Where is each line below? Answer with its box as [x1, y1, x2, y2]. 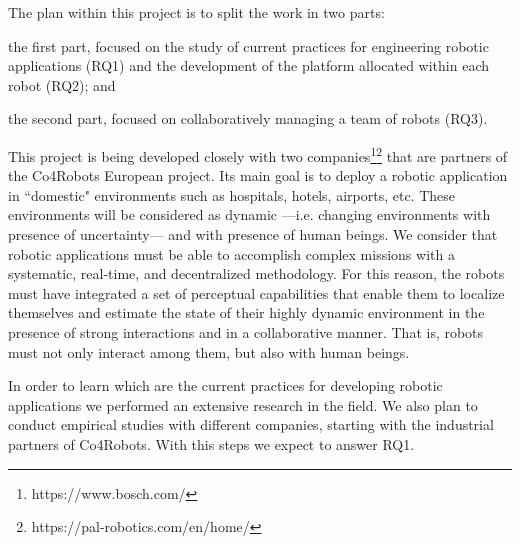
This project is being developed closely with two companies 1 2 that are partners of [8, 142, 508, 166]
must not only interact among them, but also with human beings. [8, 341, 410, 362]
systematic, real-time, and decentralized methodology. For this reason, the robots [8, 263, 505, 284]
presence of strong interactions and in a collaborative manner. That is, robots [8, 321, 484, 342]
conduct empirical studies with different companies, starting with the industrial [8, 414, 494, 435]
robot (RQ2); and [8, 74, 116, 95]
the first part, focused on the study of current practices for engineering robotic [8, 35, 489, 56]
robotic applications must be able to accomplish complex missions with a [8, 243, 455, 264]
